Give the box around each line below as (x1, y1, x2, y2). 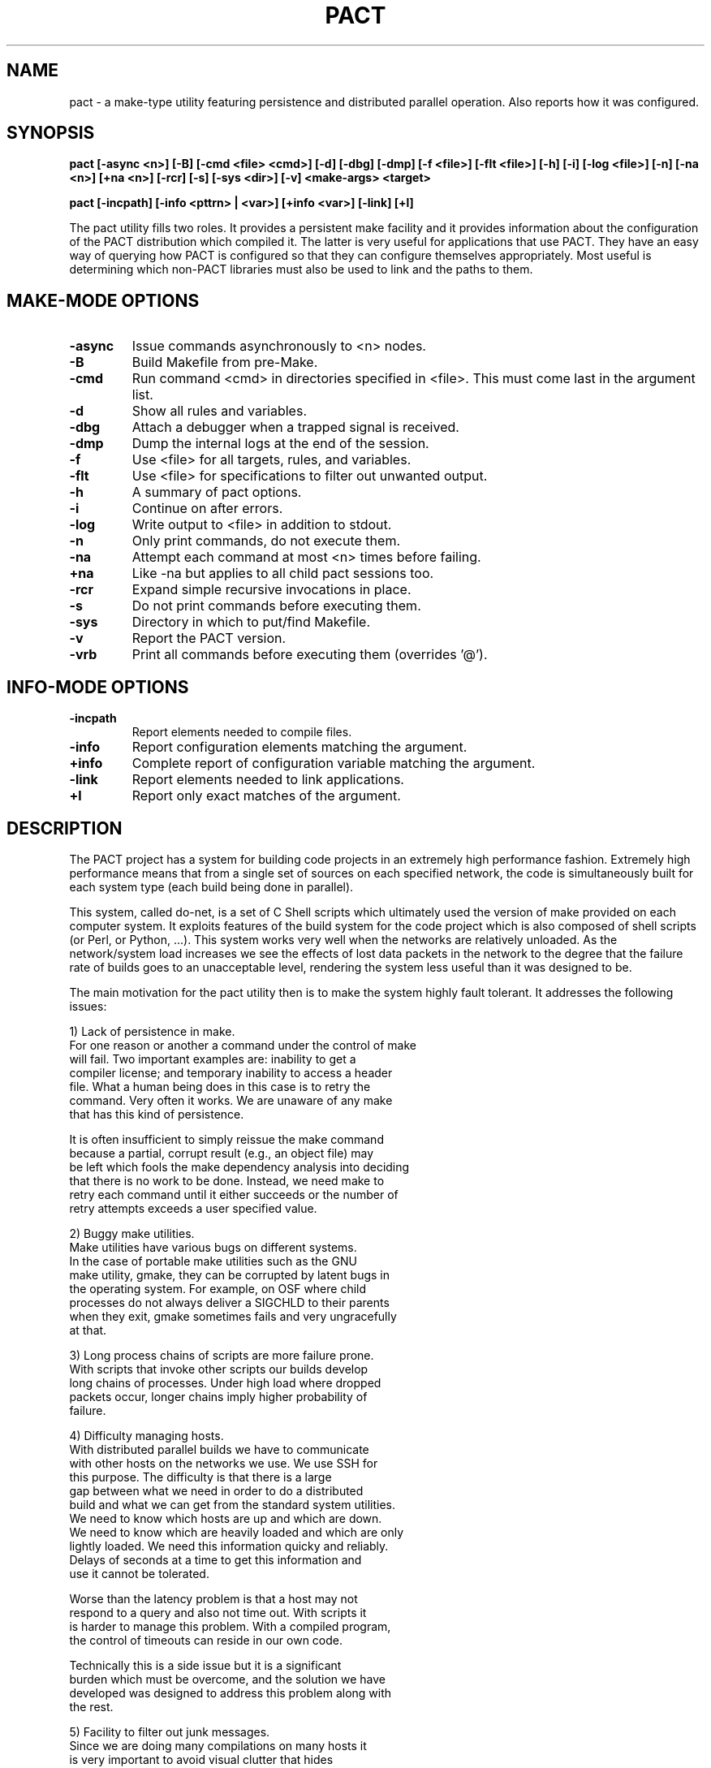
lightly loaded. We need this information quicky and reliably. (69, 1538, 389, 1553)
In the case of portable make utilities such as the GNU (69, 1253, 357, 1268)
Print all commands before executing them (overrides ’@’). (131, 646, 488, 663)
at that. (69, 1322, 107, 1337)
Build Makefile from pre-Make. (131, 354, 318, 371)
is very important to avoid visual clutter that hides (69, 1752, 334, 1766)
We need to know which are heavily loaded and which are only (69, 1524, 404, 1539)
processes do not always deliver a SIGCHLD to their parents (69, 1295, 390, 1309)
